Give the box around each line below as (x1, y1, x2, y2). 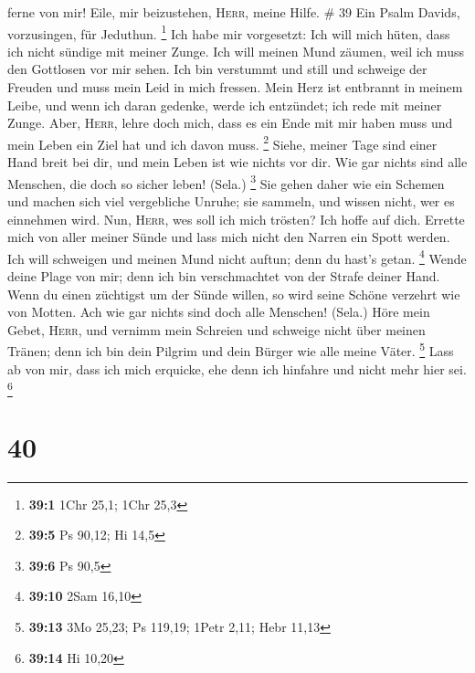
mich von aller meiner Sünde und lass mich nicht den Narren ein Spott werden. (7, 227, 450, 247)
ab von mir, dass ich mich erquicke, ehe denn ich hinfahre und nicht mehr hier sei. (7, 359, 467, 378)
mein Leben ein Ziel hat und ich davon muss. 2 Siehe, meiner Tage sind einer (7, 131, 438, 153)
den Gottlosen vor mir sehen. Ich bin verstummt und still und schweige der (7, 59, 427, 79)
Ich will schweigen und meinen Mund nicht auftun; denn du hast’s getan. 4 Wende (7, 246, 467, 268)
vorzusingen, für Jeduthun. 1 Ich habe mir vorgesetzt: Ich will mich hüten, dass (7, 21, 450, 43)
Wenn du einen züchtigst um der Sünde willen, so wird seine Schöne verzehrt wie (7, 284, 460, 303)
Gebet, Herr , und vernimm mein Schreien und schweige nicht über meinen (7, 320, 426, 339)
